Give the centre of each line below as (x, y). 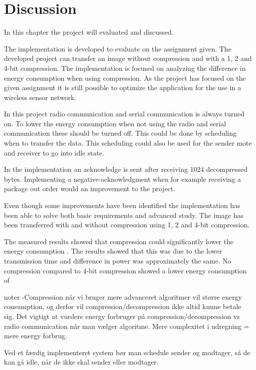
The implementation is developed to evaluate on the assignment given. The (118, 48)
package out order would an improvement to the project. (90, 188)
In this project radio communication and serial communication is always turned (124, 114)
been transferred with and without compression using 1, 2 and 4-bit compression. (127, 225)
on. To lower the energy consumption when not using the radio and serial (115, 123)
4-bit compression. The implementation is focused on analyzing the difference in (125, 68)
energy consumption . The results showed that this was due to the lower (113, 251)
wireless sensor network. (40, 97)
